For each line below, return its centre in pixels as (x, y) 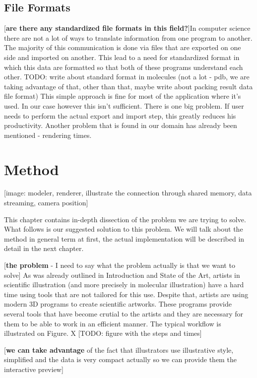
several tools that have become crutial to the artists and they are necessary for (124, 313)
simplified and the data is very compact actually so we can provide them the (120, 359)
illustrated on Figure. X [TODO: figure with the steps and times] (103, 333)
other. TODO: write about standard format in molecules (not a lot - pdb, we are (127, 77)
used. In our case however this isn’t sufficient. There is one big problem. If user (124, 105)
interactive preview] (34, 369)
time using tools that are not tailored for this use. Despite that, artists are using (126, 294)
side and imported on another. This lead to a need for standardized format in (122, 57)
